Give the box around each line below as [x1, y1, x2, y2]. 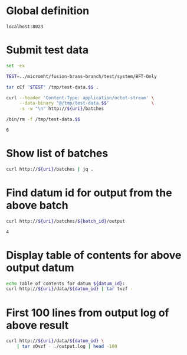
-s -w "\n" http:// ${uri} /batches [19, 106, 104, 112]
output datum [6, 261, 74, 274]
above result [6, 318, 69, 332]
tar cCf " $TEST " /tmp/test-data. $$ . [6, 84, 99, 90]
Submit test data [6, 43, 89, 57]
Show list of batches [6, 146, 109, 160]
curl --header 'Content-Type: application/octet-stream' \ [6, 95, 155, 101]
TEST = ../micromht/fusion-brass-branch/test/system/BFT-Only [6, 73, 158, 79]
